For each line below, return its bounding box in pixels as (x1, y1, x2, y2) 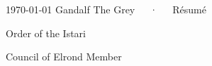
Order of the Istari (6, 25, 86, 40)
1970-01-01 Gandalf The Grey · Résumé (6, 2, 206, 16)
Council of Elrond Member (6, 49, 122, 64)
